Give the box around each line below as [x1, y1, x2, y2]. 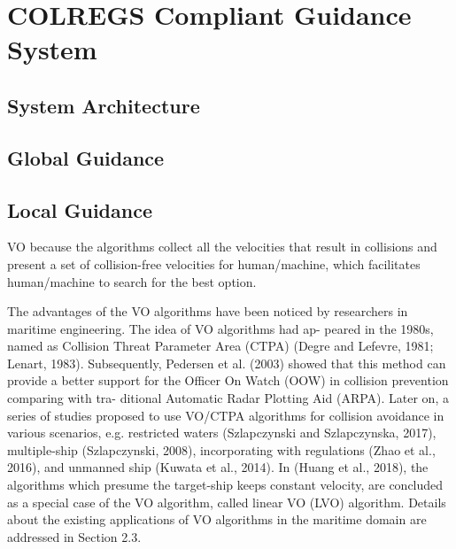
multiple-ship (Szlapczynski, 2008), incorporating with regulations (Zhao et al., [7, 440, 436, 459]
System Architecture [7, 91, 200, 119]
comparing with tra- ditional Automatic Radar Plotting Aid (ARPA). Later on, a [7, 389, 449, 407]
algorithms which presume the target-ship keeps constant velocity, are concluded [7, 476, 444, 494]
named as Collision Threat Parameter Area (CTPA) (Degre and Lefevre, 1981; [7, 336, 434, 355]
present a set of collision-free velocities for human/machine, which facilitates [7, 254, 421, 273]
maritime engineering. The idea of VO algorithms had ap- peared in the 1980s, [7, 319, 434, 337]
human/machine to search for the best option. [7, 272, 257, 290]
